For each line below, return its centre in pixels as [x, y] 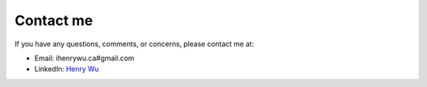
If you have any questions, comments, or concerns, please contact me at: [134, 44]
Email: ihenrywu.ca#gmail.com [84, 58]
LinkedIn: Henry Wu [66, 69]
